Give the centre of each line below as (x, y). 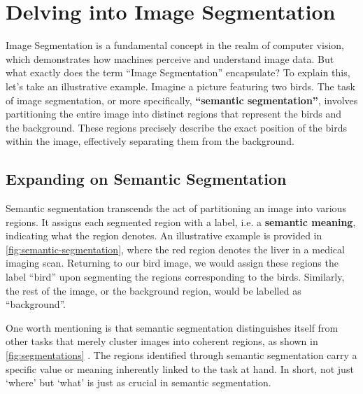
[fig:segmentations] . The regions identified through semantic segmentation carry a (181, 355)
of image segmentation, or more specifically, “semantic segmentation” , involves (182, 100)
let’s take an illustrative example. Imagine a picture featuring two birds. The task (180, 86)
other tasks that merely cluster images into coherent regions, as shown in (162, 341)
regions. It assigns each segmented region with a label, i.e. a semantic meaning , (181, 221)
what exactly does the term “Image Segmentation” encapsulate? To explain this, (178, 72)
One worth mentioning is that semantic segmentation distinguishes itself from (172, 327)
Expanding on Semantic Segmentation (146, 179)
